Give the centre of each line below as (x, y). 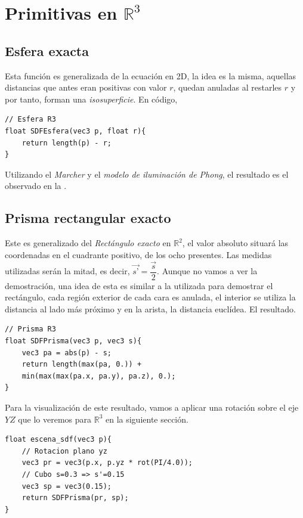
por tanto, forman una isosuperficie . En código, (91, 99)
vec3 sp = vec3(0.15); (67, 486)
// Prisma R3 (30, 329)
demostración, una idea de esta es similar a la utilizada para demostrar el (139, 285)
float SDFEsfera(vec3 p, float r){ (75, 131)
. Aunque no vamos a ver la (207, 271)
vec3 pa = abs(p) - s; (67, 353)
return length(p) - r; (67, 143)
